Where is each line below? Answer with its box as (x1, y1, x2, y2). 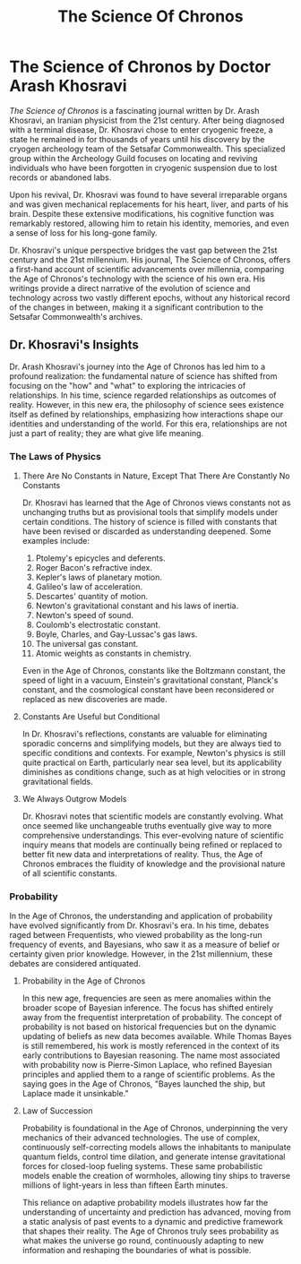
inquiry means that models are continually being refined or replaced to (21, 839, 282, 850)
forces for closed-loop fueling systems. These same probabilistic (21, 1161, 263, 1172)
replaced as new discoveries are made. (21, 694, 168, 705)
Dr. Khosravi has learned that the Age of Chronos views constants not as (21, 497, 291, 508)
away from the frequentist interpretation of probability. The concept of (21, 1012, 282, 1023)
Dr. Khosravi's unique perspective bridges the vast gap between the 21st (9, 245, 278, 255)
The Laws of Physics (9, 450, 101, 462)
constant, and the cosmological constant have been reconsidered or (21, 684, 275, 695)
